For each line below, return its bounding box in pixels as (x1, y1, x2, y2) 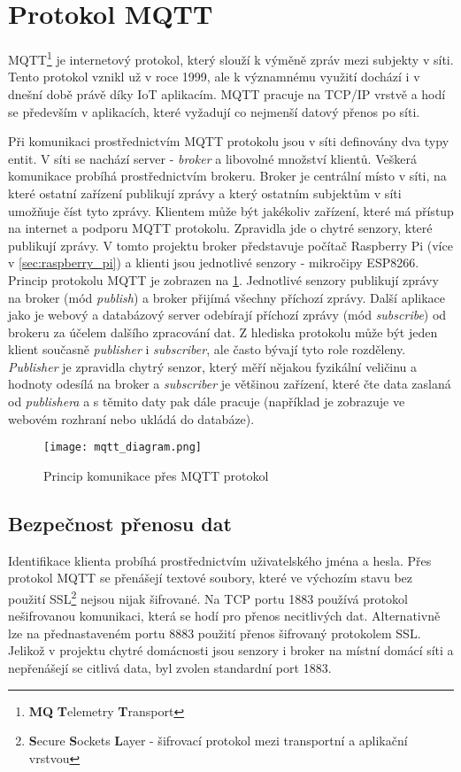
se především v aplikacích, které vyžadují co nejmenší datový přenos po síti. (8, 102, 420, 120)
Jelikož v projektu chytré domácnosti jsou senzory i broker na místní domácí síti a (8, 641, 454, 660)
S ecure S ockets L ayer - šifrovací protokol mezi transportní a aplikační (28, 731, 408, 750)
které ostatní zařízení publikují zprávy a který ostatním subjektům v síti (8, 183, 402, 202)
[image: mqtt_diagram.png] (43, 441, 202, 454)
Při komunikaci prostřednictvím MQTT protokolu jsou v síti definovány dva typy (8, 132, 449, 151)
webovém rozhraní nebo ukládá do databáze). (8, 409, 255, 428)
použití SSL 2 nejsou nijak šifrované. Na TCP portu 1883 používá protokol (8, 586, 408, 607)
